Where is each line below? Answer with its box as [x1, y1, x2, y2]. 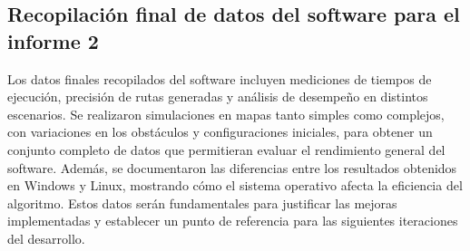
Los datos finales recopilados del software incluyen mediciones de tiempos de [7, 69, 432, 88]
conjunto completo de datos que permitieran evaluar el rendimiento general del [7, 140, 446, 159]
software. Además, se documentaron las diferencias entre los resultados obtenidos [7, 158, 457, 177]
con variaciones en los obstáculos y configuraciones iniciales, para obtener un [7, 122, 433, 141]
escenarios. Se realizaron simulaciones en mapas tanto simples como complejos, [7, 104, 445, 123]
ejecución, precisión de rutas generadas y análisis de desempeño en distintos [7, 87, 428, 106]
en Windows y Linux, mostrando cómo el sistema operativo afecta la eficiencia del [7, 176, 463, 195]
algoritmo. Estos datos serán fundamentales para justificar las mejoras [7, 193, 397, 212]
